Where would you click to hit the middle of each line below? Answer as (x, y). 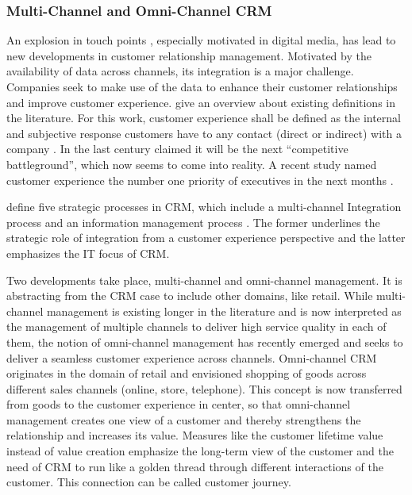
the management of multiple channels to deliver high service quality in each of (196, 326)
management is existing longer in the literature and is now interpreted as (224, 311)
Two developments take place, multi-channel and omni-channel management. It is (204, 280)
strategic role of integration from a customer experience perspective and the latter (206, 238)
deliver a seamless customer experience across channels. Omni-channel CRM (192, 357)
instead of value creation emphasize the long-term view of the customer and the (200, 451)
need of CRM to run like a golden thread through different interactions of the (195, 466)
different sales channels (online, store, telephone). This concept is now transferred (204, 388)
